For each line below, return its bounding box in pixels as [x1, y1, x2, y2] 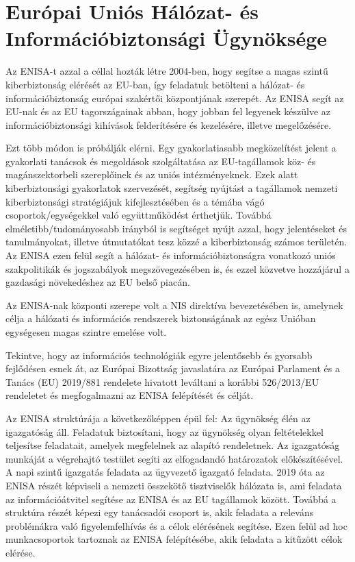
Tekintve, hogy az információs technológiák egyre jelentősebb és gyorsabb [5, 347, 313, 362]
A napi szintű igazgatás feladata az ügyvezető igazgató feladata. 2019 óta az [5, 465, 325, 479]
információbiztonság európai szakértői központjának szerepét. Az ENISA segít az [5, 90, 344, 105]
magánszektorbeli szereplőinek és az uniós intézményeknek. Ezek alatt [5, 167, 298, 182]
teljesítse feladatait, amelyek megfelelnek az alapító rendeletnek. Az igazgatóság [5, 438, 340, 452]
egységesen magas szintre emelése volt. [5, 325, 167, 339]
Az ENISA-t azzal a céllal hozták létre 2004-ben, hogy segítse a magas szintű [5, 64, 328, 78]
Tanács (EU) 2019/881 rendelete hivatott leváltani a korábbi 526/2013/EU [5, 374, 319, 389]
